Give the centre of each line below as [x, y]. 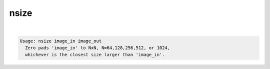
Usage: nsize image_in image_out [61, 41]
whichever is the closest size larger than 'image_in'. [95, 55]
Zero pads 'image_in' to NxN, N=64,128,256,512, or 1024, [98, 48]
